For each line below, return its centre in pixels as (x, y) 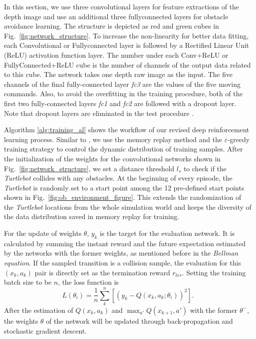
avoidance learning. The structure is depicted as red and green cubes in (112, 26)
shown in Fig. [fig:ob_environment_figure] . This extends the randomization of (123, 197)
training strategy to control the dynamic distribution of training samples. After (124, 149)
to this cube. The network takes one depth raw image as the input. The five (118, 74)
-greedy (239, 139)
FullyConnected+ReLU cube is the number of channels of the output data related (128, 64)
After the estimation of (39, 310)
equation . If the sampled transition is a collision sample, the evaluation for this (123, 263)
